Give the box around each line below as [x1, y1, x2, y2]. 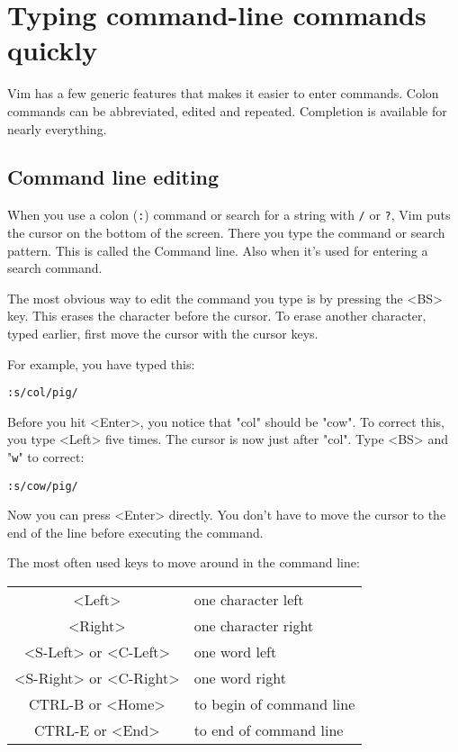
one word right [193, 667, 286, 689]
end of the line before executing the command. [7, 522, 264, 541]
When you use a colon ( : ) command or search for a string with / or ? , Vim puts [7, 205, 451, 224]
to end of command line [193, 720, 344, 741]
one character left [193, 589, 304, 611]
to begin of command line [193, 693, 355, 715]
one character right [193, 615, 314, 637]
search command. [7, 258, 103, 277]
